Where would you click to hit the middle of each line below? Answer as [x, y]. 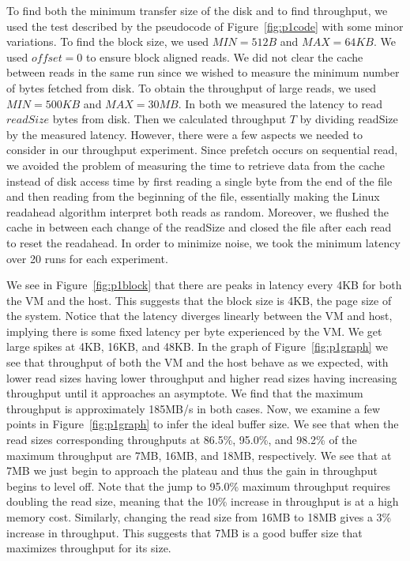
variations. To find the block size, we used [108, 41]
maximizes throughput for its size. [89, 548]
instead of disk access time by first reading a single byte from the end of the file [199, 181]
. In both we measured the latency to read [280, 103]
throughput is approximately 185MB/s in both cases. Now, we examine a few [194, 408]
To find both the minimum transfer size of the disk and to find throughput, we [197, 10]
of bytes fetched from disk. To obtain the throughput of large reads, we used [191, 87]
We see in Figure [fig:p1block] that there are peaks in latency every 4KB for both [204, 285]
